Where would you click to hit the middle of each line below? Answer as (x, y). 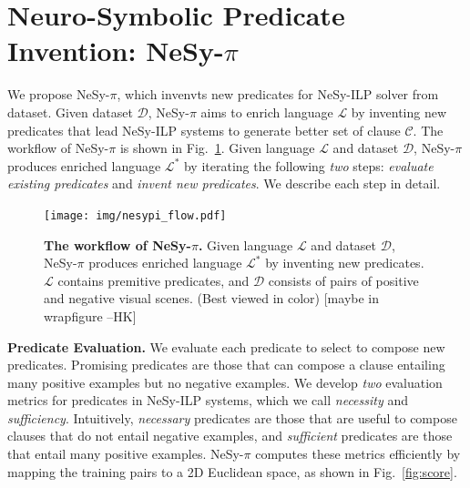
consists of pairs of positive (343, 280)
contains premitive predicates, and (153, 280)
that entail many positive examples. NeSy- (126, 454)
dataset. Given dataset (70, 112)
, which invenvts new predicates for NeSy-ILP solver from (278, 94)
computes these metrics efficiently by (358, 454)
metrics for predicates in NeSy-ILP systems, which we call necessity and (208, 400)
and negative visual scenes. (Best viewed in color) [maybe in (212, 298)
